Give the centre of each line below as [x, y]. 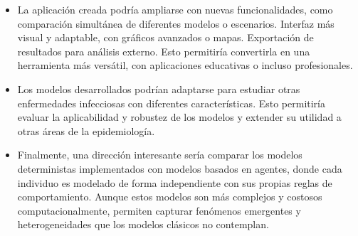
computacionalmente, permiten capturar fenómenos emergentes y [159, 210]
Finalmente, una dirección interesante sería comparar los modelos [160, 155]
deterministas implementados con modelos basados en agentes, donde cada [180, 168]
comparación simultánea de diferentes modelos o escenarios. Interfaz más [176, 23]
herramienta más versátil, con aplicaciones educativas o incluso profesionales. [185, 65]
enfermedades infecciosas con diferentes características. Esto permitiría [172, 103]
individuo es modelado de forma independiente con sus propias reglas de [175, 182]
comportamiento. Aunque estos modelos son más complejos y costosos [170, 197]
